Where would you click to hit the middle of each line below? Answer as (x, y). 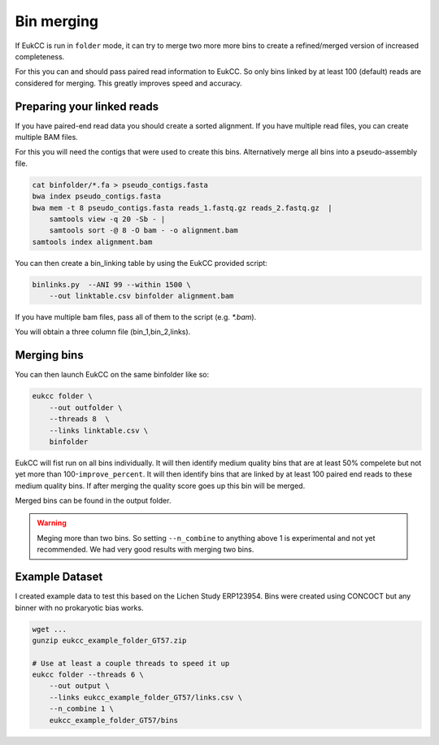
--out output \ (79, 686)
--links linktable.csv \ (99, 430)
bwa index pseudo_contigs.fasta (97, 196)
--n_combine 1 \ (81, 709)
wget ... (50, 629)
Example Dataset (59, 577)
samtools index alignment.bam (92, 242)
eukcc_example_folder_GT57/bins (114, 720)
